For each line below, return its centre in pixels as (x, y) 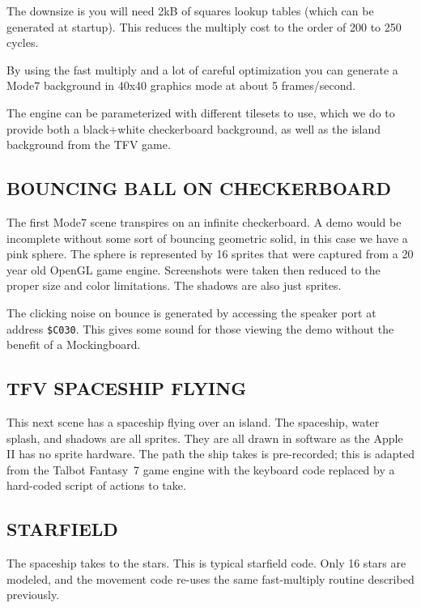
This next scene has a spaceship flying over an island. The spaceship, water (193, 421)
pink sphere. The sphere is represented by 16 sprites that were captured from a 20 (210, 254)
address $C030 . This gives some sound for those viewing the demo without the (200, 328)
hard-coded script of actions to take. (96, 485)
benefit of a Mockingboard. (74, 344)
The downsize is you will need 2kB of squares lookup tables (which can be (190, 11)
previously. (33, 595)
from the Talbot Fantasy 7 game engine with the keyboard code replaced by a (201, 469)
